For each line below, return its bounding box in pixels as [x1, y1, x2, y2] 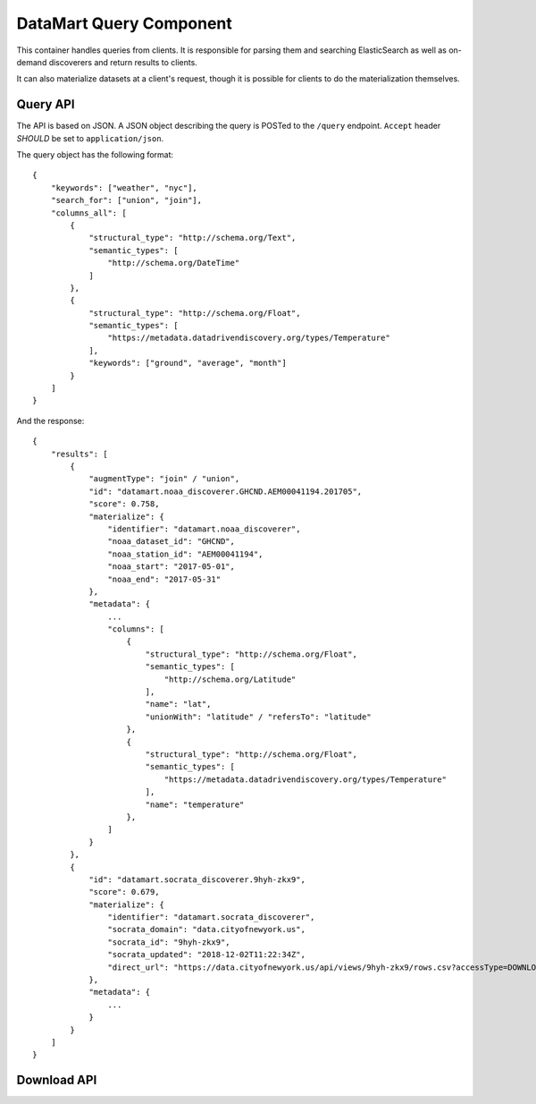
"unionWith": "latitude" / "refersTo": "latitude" [145, 711, 372, 722]
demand [16, 56, 47, 67]
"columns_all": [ [50, 208, 127, 218]
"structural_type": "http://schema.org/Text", [88, 233, 297, 243]
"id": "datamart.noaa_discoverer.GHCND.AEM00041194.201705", [88, 486, 363, 497]
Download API [16, 1073, 97, 1088]
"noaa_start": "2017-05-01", [107, 562, 236, 572]
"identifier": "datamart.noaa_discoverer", [107, 523, 301, 534]
